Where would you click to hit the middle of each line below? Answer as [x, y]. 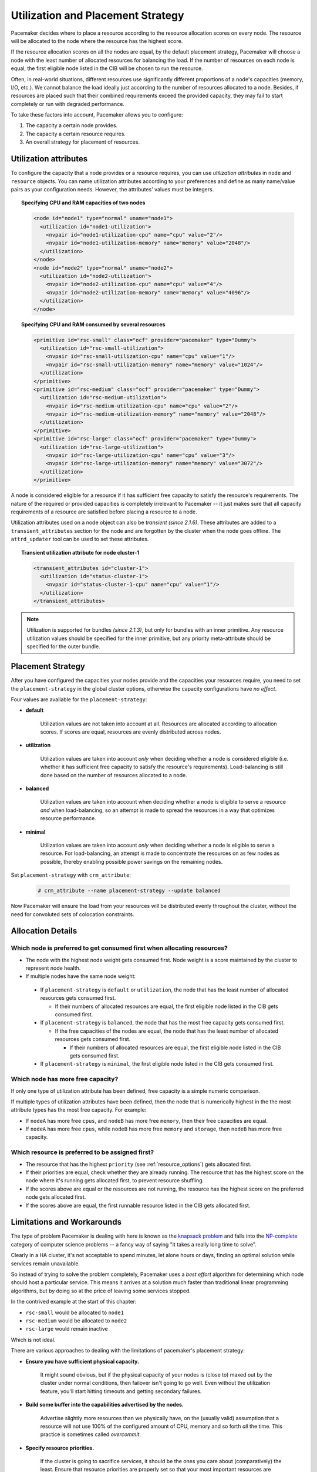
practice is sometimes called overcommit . [90, 1434]
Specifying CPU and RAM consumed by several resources [93, 324]
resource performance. [68, 818]
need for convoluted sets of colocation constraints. [72, 914]
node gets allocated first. [56, 1197]
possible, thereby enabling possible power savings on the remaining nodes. [131, 861]
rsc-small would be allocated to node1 [75, 1312]
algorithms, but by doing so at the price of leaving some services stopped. [101, 1291]
